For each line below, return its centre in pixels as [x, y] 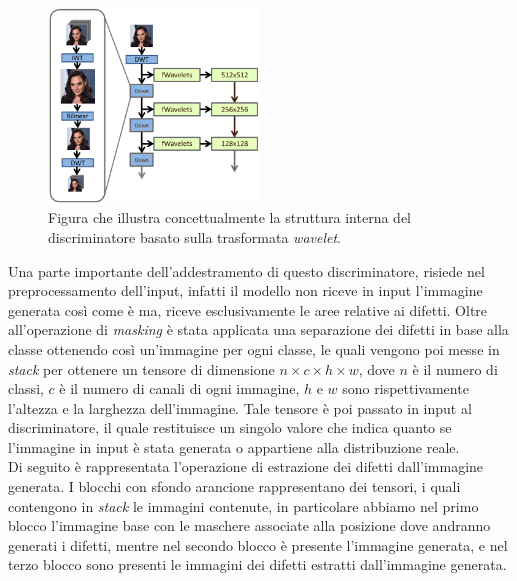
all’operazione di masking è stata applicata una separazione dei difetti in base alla [258, 329]
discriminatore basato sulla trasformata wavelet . [195, 236]
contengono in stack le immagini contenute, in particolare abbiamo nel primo [243, 505]
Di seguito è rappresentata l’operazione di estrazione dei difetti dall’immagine [246, 466]
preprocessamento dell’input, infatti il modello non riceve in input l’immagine [245, 290]
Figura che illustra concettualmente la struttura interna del [230, 217]
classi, [26, 388]
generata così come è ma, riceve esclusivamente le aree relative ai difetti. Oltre [248, 309]
